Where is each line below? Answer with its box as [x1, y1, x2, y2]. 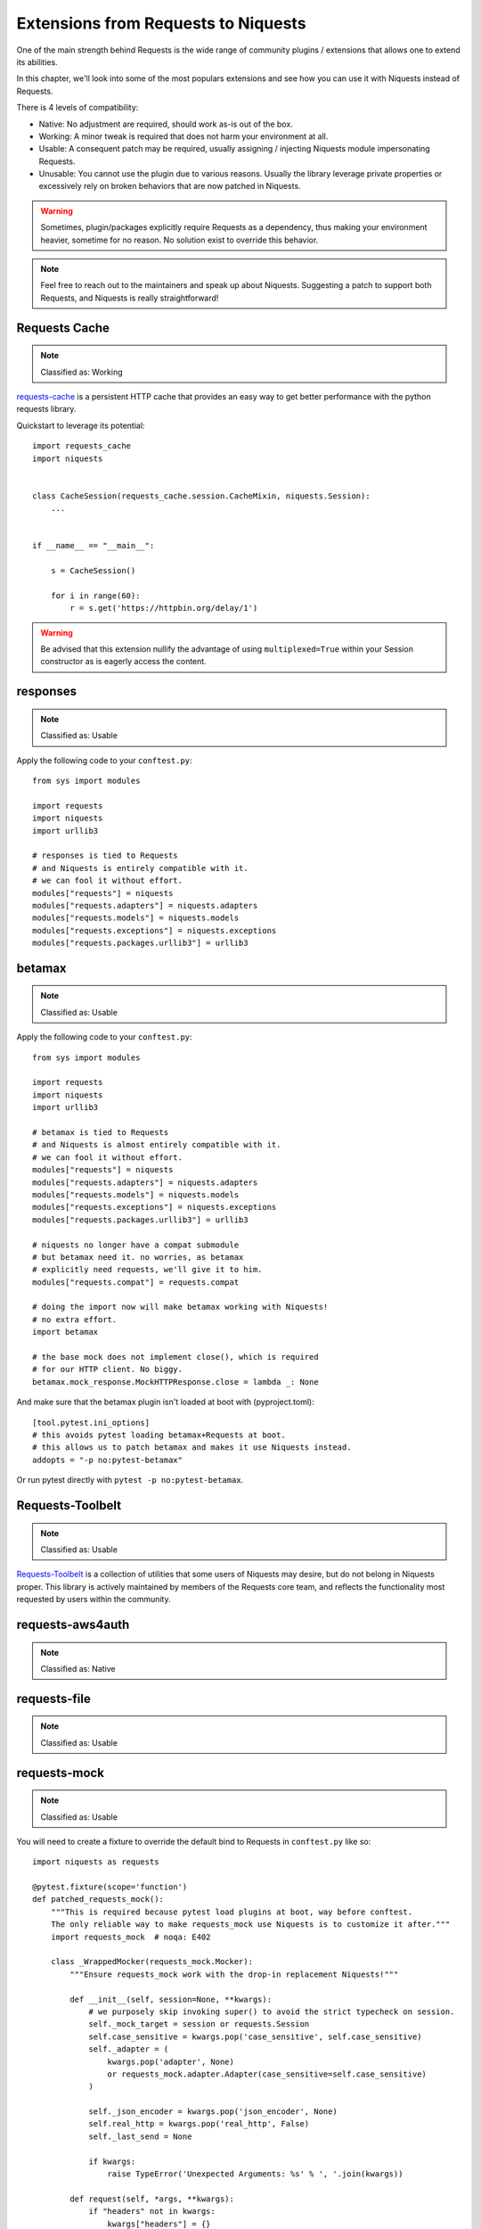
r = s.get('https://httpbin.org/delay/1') [69, 603, 258, 613]
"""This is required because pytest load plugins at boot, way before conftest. [50, 1906, 413, 1917]
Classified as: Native [40, 1663, 116, 1674]
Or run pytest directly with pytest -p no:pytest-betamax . [16, 1475, 244, 1485]
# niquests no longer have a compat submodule [32, 1239, 240, 1250]
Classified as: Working [40, 366, 124, 377]
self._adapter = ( [88, 2044, 169, 2054]
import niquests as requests [32, 1857, 159, 1867]
